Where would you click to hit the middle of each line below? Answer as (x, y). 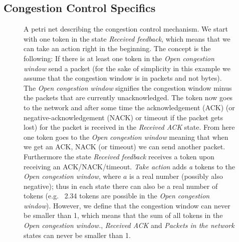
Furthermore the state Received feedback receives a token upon (119, 156)
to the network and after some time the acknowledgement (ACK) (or (129, 107)
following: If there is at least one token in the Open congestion (119, 58)
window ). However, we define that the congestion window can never (127, 205)
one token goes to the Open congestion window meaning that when (126, 137)
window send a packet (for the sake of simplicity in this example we (127, 68)
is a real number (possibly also (176, 176)
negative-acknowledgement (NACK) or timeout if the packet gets (123, 117)
